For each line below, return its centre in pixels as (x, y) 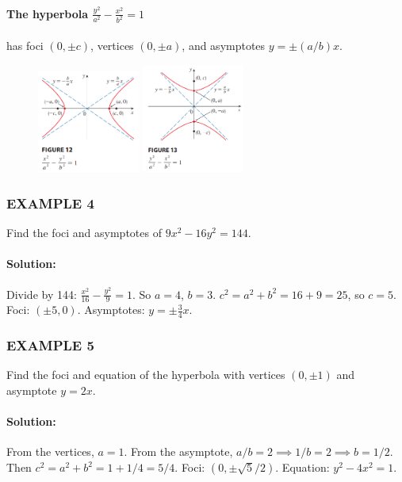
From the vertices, (50, 451)
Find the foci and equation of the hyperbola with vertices (146, 375)
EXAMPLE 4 (50, 203)
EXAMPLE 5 (50, 345)
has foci (25, 46)
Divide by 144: (42, 294)
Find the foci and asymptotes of (84, 233)
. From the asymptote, (178, 451)
